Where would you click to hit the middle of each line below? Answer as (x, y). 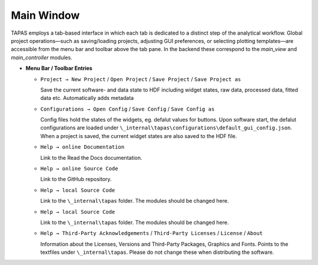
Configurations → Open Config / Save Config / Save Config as (127, 109)
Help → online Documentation (82, 147)
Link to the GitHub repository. (76, 179)
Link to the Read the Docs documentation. (91, 157)
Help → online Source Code (79, 169)
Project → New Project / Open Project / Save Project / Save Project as (141, 79)
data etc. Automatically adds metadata (87, 98)
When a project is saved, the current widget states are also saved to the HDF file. (139, 136)
